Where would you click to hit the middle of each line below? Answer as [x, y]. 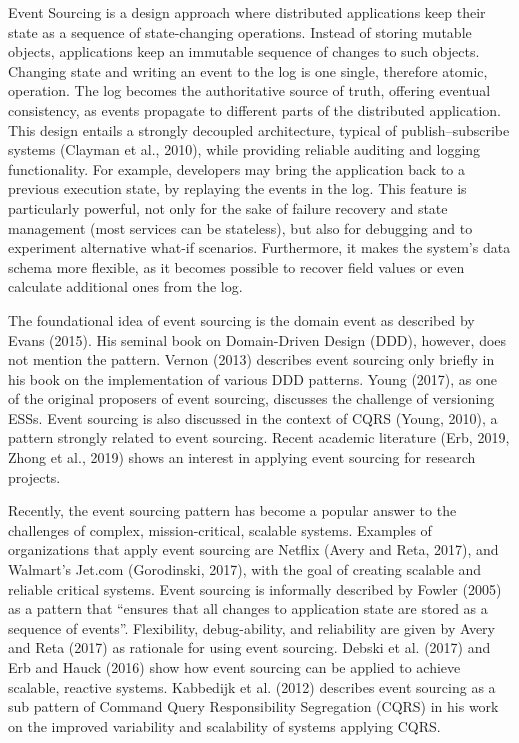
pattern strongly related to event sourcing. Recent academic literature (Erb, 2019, [259, 437]
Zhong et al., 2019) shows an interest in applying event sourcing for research [242, 457]
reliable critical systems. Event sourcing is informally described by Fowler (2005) [255, 588]
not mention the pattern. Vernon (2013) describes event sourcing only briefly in [251, 359]
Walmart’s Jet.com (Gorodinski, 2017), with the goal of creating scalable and [245, 569]
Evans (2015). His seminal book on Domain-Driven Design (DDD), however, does [257, 339]
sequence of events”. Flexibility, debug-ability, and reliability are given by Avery [252, 627]
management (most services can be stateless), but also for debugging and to [240, 227]
